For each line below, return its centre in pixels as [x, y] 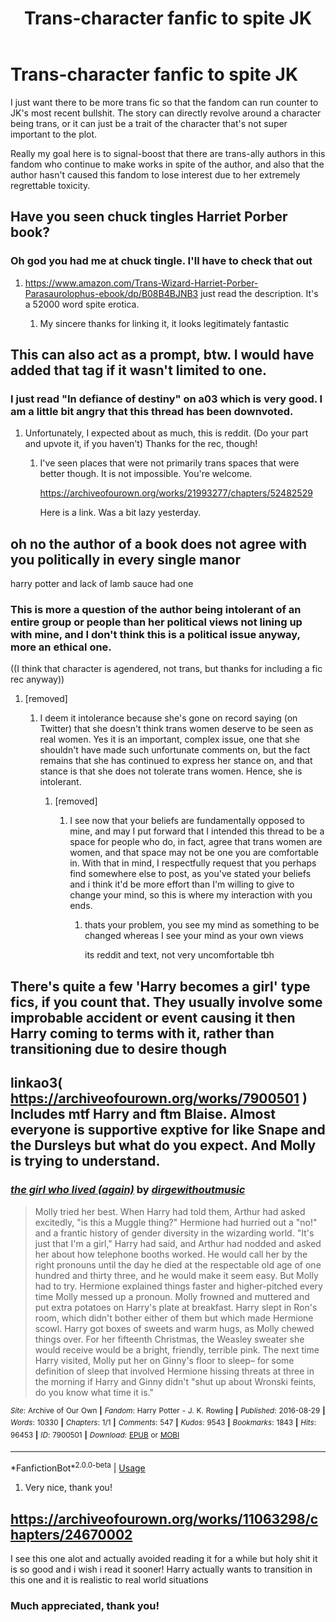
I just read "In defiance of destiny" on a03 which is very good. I [166, 399]
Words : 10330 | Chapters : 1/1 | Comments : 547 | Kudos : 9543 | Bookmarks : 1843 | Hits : [163, 1423]
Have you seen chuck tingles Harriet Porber [149, 217]
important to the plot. [54, 134]
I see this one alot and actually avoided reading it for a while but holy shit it [164, 1558]
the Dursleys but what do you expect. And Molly [163, 1145]
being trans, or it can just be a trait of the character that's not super [149, 123]
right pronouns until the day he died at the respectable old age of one [178, 1264]
